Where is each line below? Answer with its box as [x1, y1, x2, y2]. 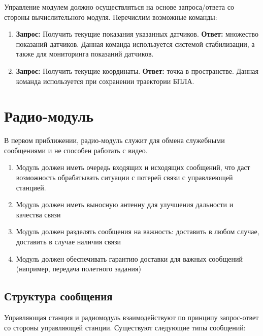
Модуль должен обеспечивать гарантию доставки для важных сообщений [16, 253, 243, 264]
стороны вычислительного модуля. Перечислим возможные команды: [4, 11, 217, 22]
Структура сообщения [4, 288, 113, 304]
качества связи [16, 209, 61, 219]
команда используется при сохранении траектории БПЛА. [16, 75, 194, 86]
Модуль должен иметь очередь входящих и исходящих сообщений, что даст [16, 162, 250, 173]
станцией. [16, 182, 46, 192]
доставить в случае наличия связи [16, 236, 121, 247]
